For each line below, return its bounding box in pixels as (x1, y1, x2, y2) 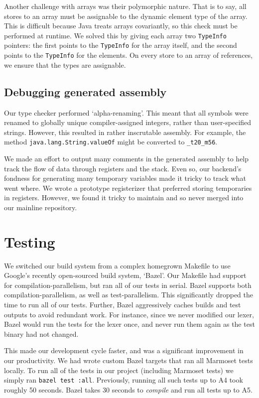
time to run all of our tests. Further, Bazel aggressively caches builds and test (4, 299, 241, 310)
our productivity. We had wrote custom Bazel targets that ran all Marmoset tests (4, 355, 253, 366)
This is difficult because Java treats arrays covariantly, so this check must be (4, 20, 238, 31)
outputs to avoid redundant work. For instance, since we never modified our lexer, (4, 309, 254, 319)
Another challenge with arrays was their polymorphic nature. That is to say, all (4, 1, 247, 11)
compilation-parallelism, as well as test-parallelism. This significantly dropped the (4, 289, 253, 300)
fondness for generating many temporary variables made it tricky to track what (4, 173, 246, 183)
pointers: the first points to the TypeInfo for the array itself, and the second (4, 40, 237, 50)
